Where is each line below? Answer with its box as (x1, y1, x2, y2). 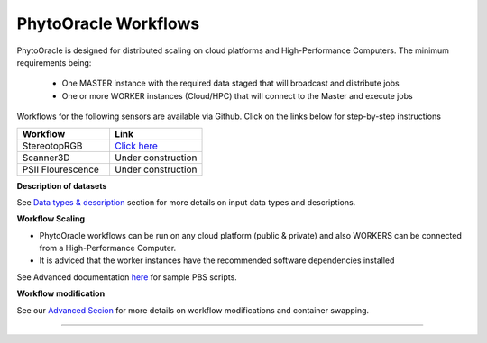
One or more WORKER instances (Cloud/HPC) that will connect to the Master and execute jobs (61, 90, 414, 101)
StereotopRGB (22, 140, 83, 152)
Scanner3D (22, 151, 70, 164)
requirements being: (16, 57, 92, 68)
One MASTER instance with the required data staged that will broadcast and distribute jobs (61, 77, 400, 89)
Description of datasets (16, 180, 107, 191)
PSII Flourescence (22, 163, 99, 176)
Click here (114, 140, 158, 152)
